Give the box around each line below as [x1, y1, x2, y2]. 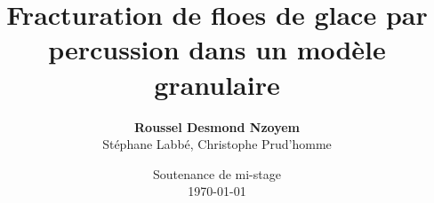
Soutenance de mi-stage [153, 164, 281, 183]
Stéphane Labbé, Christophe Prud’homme [102, 135, 332, 153]
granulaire [154, 66, 280, 102]
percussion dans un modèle [48, 31, 386, 67]
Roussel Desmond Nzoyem [134, 117, 300, 136]
